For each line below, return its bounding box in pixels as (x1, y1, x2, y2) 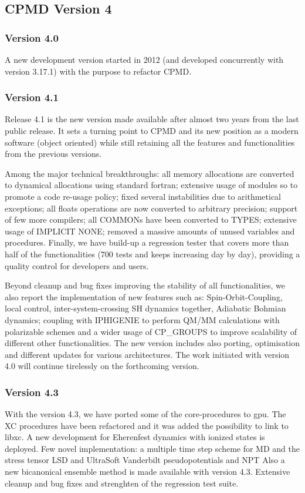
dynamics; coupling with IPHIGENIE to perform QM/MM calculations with (5, 313, 280, 326)
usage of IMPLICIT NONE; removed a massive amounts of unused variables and (5, 224, 295, 237)
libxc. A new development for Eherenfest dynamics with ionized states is (5, 431, 265, 443)
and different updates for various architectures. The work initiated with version (5, 348, 290, 360)
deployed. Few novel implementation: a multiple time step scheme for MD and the (5, 442, 300, 454)
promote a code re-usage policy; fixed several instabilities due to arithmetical (5, 190, 282, 202)
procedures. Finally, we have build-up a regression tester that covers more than (5, 236, 289, 249)
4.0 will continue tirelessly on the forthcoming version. (5, 360, 199, 372)
